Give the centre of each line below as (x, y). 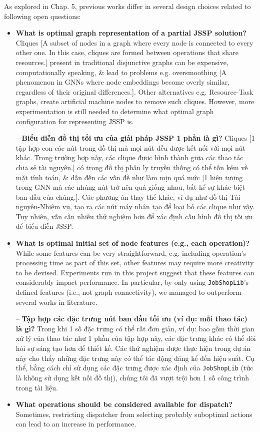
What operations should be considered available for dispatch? (124, 404)
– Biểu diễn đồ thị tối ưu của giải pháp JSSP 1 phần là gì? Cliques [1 (135, 138)
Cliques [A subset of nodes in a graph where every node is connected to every (134, 42)
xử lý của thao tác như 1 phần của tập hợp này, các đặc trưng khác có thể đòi (136, 338)
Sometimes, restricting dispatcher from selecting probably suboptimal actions (134, 414)
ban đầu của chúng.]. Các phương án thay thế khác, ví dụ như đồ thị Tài (128, 196)
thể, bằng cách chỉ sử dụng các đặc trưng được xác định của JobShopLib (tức (134, 368)
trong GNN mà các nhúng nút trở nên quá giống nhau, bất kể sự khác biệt (130, 187)
